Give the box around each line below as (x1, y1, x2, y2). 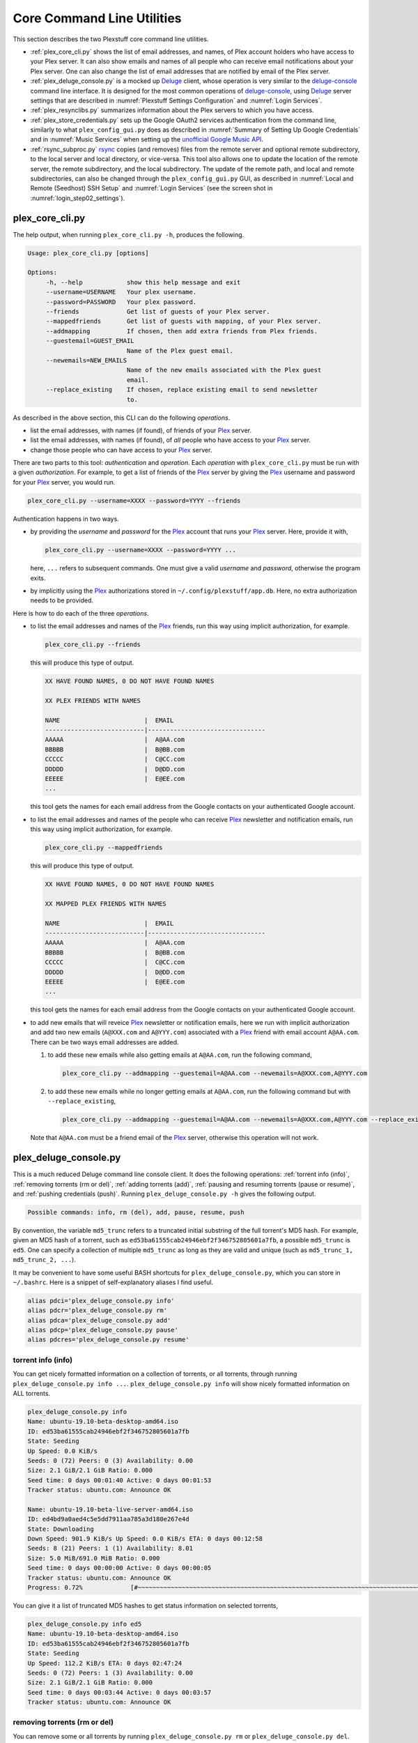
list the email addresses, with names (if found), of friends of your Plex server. (30, 426, 252, 434)
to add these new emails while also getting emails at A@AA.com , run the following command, (47, 1050, 313, 1059)
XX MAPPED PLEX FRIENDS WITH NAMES (45, 899, 167, 908)
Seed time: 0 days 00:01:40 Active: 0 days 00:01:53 (27, 1476, 212, 1484)
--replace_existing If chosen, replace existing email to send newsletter (45, 386, 318, 394)
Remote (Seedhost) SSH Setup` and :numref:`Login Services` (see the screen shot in (30, 184, 273, 192)
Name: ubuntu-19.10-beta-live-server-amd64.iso (27, 1505, 193, 1513)
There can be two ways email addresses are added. (30, 1037, 179, 1046)
